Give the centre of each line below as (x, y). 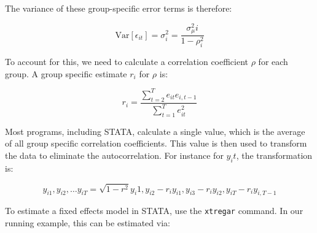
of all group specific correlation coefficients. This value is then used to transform (156, 143)
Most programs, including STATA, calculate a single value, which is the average (155, 131)
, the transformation (274, 155)
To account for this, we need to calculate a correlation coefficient (127, 62)
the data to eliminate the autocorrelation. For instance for (114, 155)
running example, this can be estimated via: (88, 223)
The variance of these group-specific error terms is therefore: (119, 8)
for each (273, 62)
